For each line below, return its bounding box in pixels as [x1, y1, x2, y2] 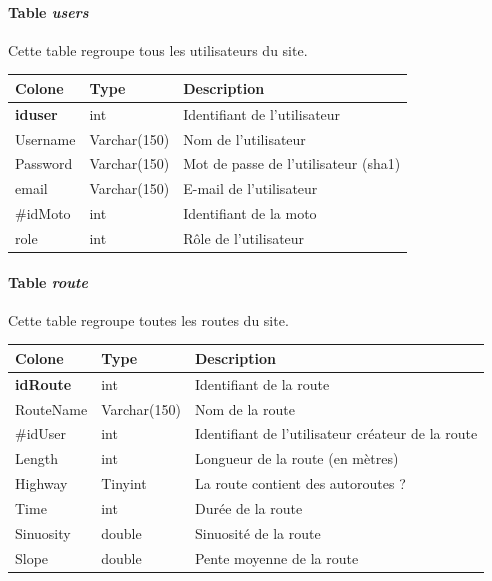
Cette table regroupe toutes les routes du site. [8, 309, 289, 330]
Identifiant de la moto [183, 203, 317, 224]
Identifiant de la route [194, 373, 330, 394]
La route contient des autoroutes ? [194, 473, 406, 494]
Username [15, 128, 76, 149]
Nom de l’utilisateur [183, 128, 306, 149]
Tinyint [101, 473, 147, 494]
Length [15, 448, 58, 469]
